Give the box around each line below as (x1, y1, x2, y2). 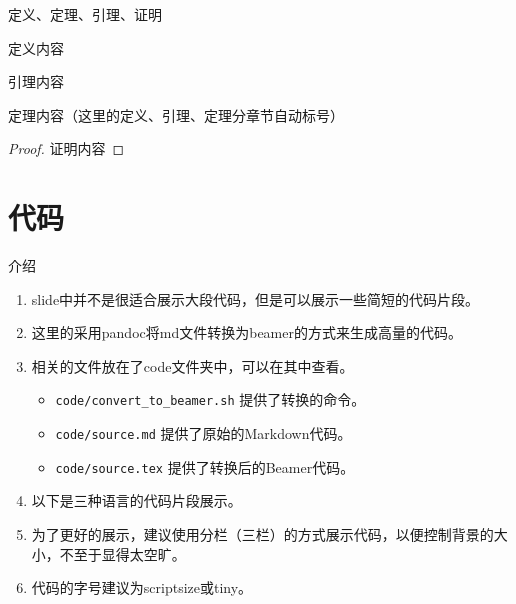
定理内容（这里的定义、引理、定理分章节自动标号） (8, 104, 344, 125)
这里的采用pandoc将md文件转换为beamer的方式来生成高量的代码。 (31, 322, 462, 343)
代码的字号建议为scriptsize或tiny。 (31, 577, 253, 598)
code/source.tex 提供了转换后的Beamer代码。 (55, 456, 355, 477)
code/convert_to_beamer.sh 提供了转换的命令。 (55, 389, 366, 410)
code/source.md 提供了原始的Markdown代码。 (55, 423, 352, 444)
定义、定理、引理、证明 (8, 4, 162, 24)
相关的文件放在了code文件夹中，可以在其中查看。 (31, 355, 354, 376)
